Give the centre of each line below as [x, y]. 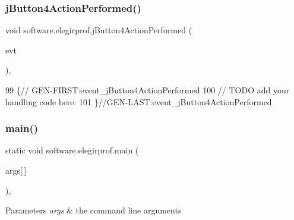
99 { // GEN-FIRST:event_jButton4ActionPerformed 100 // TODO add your [148, 90]
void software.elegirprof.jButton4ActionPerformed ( [99, 30]
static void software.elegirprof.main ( [72, 150]
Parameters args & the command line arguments [94, 210]
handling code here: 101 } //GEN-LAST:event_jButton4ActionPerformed [139, 101]
